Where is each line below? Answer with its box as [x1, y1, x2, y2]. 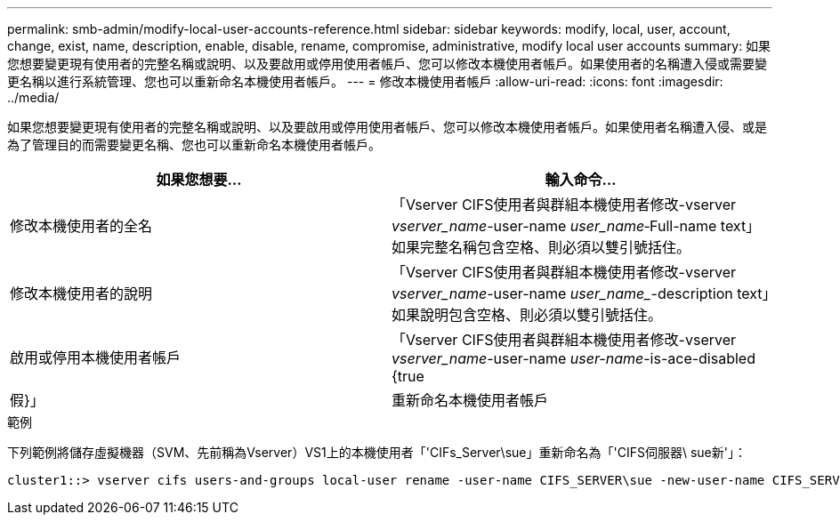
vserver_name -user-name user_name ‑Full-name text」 [392, 217, 761, 235]
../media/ [7, 90, 60, 105]
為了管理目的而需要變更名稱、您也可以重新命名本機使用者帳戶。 [7, 137, 381, 152]
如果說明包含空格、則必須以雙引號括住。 [392, 306, 663, 324]
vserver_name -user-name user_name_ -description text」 [392, 285, 770, 302]
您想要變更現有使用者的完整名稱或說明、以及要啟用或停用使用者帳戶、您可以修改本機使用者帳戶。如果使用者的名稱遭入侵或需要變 [7, 56, 767, 71]
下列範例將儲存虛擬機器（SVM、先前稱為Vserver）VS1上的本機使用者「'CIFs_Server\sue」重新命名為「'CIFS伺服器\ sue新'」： [7, 445, 747, 460]
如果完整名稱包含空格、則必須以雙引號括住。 [392, 238, 691, 256]
